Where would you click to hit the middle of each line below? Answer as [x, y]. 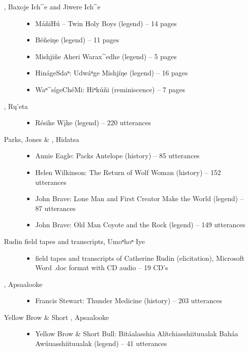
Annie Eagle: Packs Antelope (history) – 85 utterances [117, 156]
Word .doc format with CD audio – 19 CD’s [102, 267]
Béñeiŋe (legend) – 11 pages [77, 40]
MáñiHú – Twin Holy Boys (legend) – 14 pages [106, 23]
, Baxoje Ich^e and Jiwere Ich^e [52, 6]
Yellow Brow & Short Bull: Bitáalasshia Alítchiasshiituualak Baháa [137, 334]
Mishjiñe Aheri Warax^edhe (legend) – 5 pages [106, 56]
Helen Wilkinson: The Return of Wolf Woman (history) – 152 [128, 172]
